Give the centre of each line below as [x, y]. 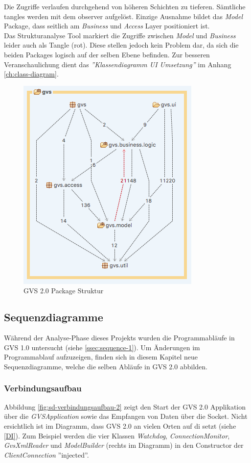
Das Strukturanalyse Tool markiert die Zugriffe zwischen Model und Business [120, 35]
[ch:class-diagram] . [31, 74]
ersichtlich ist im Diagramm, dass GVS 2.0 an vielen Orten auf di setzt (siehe [120, 425]
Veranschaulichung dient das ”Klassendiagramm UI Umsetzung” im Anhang [118, 64]
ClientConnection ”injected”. [46, 454]
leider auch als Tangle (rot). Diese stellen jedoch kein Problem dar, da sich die [121, 45]
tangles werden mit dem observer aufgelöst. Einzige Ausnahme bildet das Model [123, 16]
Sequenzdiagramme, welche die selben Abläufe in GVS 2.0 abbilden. [106, 366]
